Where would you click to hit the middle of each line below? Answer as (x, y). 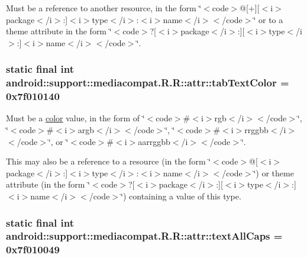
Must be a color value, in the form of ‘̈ (75, 118)
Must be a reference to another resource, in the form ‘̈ (104, 8)
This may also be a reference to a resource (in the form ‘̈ (109, 161)
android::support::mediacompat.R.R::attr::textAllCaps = (144, 236)
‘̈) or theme (274, 172)
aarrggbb (154, 141)
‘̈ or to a (268, 19)
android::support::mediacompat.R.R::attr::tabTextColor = (148, 83)
